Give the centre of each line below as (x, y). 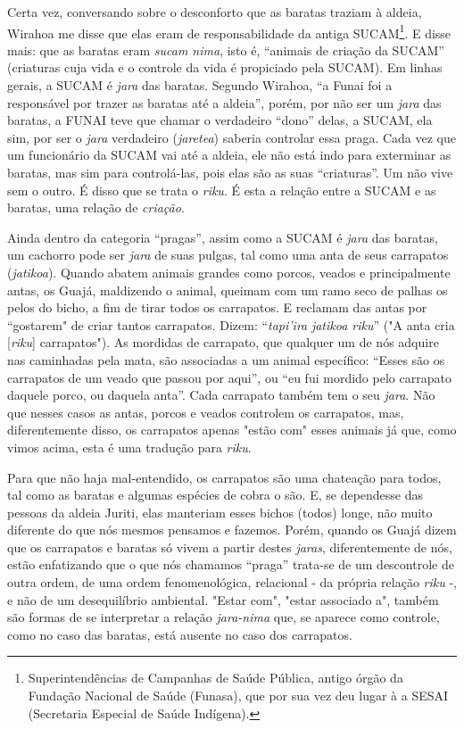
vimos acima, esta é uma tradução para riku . (129, 447)
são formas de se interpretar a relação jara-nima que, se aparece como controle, (224, 617)
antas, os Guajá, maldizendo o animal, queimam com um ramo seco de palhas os (228, 290)
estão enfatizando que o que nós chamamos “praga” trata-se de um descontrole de (231, 564)
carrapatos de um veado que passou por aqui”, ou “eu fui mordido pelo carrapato (229, 377)
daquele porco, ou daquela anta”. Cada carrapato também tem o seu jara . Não (221, 395)
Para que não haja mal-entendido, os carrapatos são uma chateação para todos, (224, 477)
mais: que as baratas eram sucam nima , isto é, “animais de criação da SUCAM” (226, 50)
